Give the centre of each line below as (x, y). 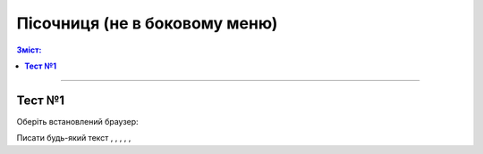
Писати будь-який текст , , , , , (74, 138)
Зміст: (29, 50)
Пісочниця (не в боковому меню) (147, 23)
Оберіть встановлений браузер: (77, 121)
